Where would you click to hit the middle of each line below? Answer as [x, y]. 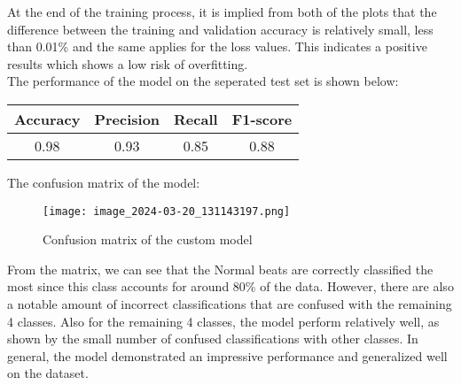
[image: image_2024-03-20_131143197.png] [167, 211]
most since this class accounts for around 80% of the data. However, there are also [230, 286]
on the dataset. [48, 373]
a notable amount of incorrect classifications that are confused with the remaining [230, 304]
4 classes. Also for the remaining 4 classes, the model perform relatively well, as [223, 321]
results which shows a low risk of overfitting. [128, 63]
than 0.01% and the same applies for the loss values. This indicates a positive [217, 46]
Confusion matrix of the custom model [148, 239]
